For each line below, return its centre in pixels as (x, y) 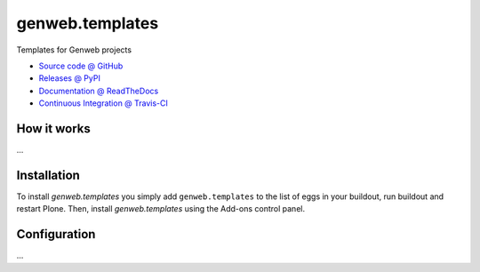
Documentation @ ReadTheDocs (99, 91)
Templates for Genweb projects (74, 50)
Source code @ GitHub (81, 66)
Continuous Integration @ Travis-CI (104, 103)
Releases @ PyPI (70, 78)
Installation (48, 175)
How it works (53, 128)
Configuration (56, 234)
